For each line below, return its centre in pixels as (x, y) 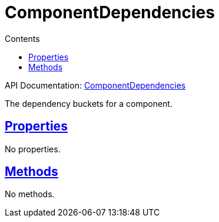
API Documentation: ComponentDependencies (95, 85)
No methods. (30, 194)
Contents (22, 38)
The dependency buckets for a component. (89, 103)
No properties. (33, 149)
